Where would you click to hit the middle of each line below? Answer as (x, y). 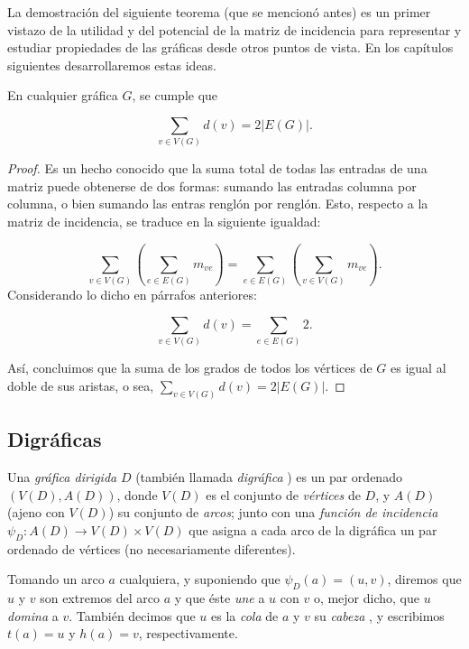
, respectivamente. (188, 633)
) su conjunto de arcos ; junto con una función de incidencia (273, 512)
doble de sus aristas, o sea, (81, 385)
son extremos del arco (100, 597)
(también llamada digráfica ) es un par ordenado (269, 476)
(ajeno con (36, 512)
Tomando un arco (56, 579)
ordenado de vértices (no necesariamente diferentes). (152, 548)
